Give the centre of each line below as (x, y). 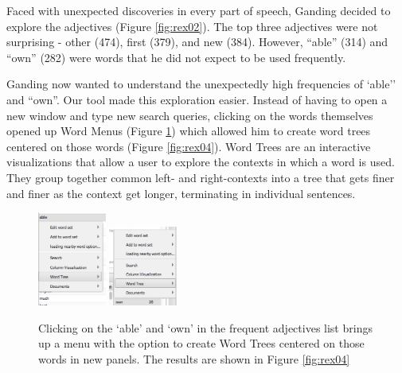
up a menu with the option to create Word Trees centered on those (201, 343)
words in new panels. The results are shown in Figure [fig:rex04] (194, 358)
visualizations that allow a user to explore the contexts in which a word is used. (201, 162)
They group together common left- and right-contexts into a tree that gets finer (201, 177)
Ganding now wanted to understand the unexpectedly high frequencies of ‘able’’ (201, 84)
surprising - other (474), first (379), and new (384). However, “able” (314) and (197, 42)
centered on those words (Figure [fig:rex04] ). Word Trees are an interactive (189, 146)
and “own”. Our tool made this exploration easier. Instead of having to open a (197, 99)
